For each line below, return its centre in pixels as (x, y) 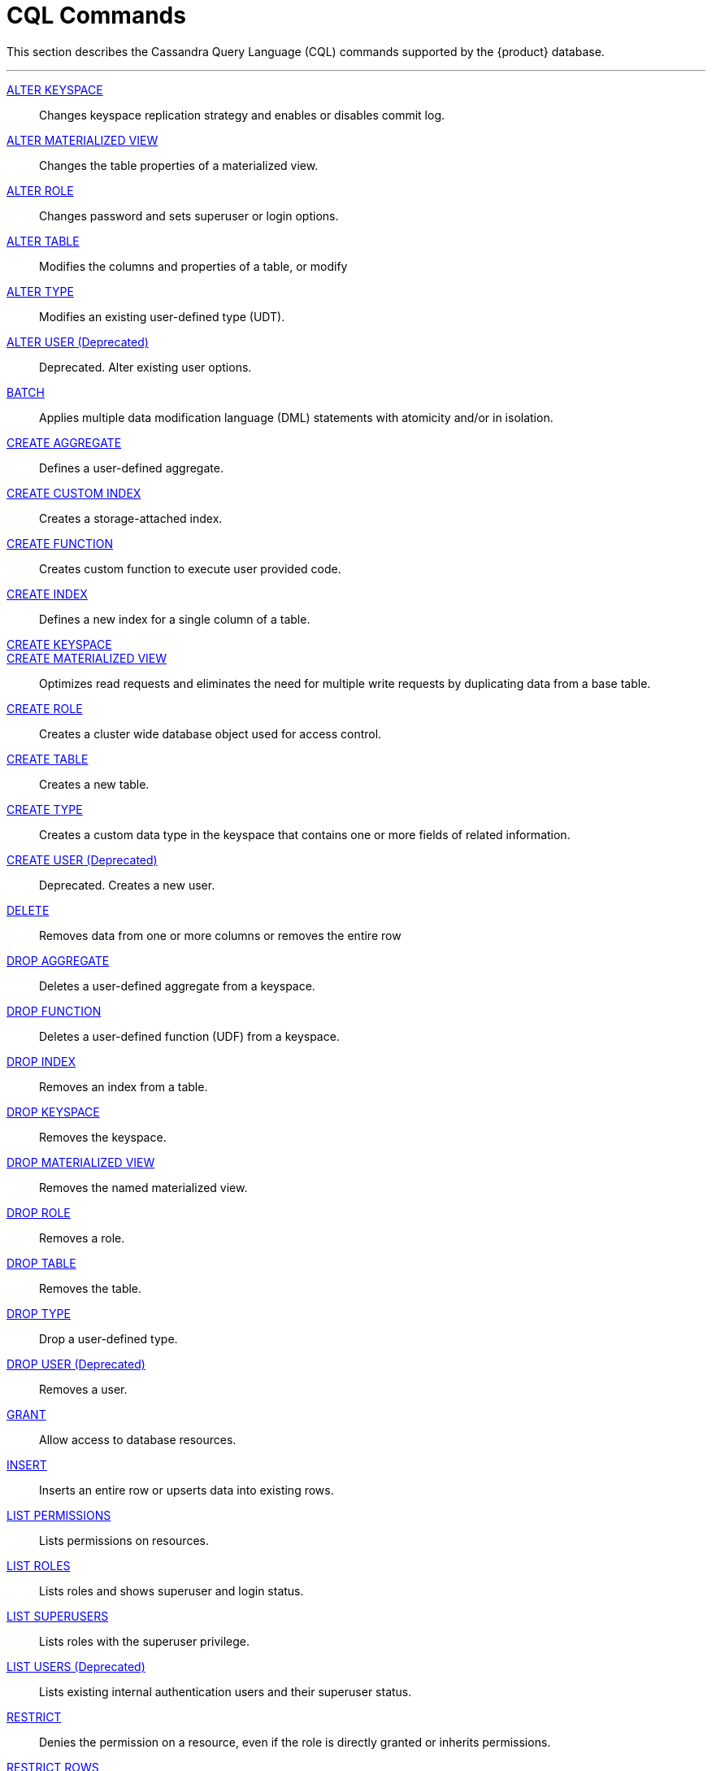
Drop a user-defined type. (109, 1338)
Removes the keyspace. (103, 1137)
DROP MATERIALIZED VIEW (81, 1162)
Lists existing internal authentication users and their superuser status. (226, 1691)
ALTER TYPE (40, 291)
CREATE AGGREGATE (64, 442)
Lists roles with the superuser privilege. (145, 1641)
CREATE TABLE (48, 759)
